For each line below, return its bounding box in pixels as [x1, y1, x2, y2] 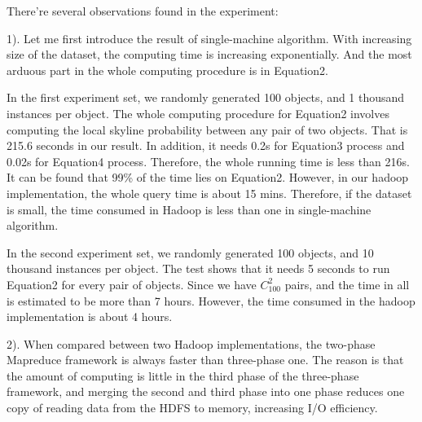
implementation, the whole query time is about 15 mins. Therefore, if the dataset [7, 184, 412, 201]
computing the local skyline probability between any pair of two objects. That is [7, 121, 408, 138]
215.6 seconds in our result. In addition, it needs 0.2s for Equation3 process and [7, 137, 405, 154]
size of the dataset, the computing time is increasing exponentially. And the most [7, 46, 412, 63]
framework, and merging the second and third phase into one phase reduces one [7, 383, 405, 400]
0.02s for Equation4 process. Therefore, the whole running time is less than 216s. [7, 152, 410, 169]
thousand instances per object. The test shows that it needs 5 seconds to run [7, 260, 390, 277]
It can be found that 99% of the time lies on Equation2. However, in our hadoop [7, 169, 409, 186]
